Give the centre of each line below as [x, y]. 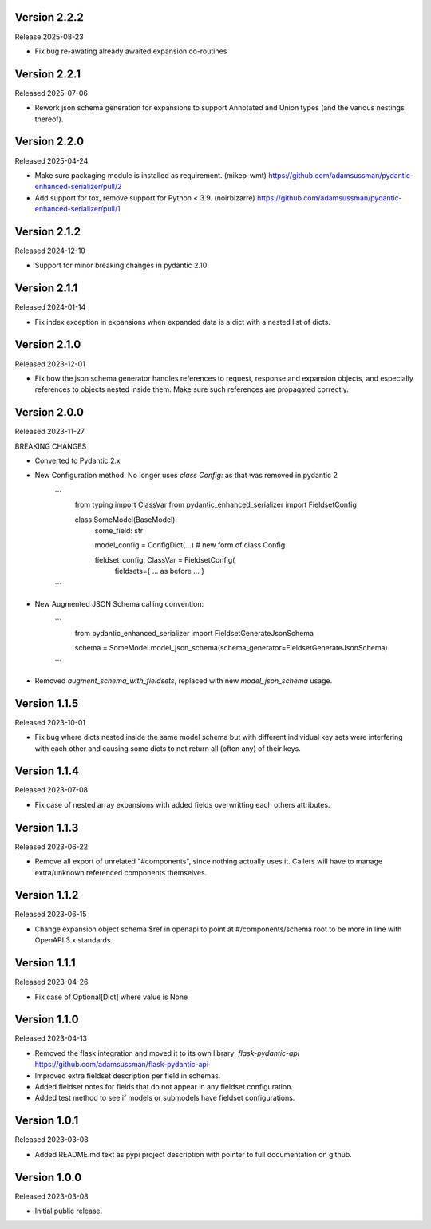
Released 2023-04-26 [51, 982]
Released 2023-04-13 [51, 1038]
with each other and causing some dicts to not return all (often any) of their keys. [168, 748]
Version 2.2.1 [48, 74]
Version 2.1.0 [48, 344]
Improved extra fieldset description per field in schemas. [128, 1075]
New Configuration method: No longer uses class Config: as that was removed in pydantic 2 [186, 476]
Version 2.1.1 [46, 288]
